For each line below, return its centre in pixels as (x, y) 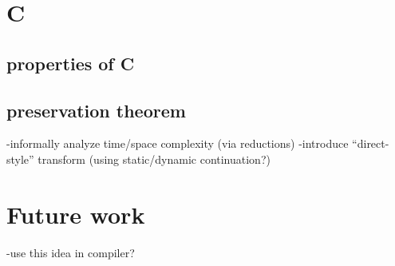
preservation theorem (96, 110)
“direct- (371, 143)
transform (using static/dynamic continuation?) (154, 159)
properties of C (71, 63)
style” (20, 159)
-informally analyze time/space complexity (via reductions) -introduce (178, 143)
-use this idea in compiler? (71, 252)
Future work (76, 214)
